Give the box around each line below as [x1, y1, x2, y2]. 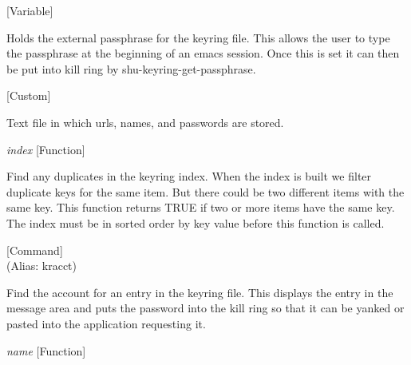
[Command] [6, 241, 63, 258]
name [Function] [6, 342, 86, 359]
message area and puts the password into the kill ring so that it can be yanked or [6, 300, 405, 316]
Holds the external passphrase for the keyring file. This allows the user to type [6, 29, 390, 46]
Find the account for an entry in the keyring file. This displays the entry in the [6, 284, 393, 300]
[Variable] [6, 2, 53, 18]
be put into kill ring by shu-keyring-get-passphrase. [6, 60, 256, 77]
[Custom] [6, 87, 51, 104]
